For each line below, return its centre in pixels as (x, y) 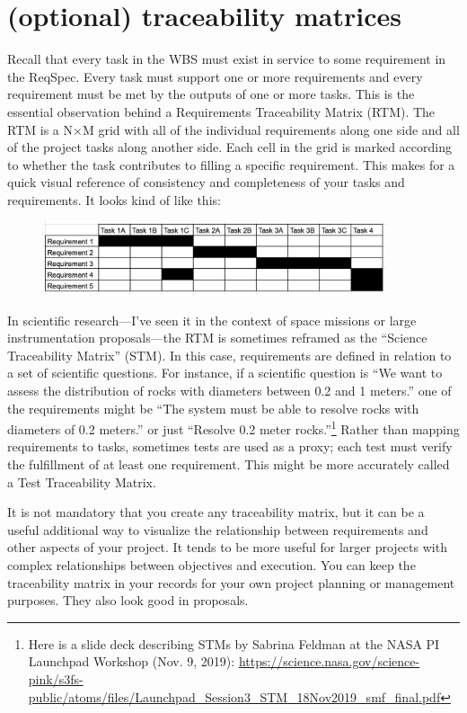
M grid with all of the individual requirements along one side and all (271, 129)
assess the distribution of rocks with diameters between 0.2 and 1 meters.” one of (229, 391)
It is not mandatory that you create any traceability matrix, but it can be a (216, 512)
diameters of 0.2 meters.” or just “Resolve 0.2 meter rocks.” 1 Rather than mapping (233, 428)
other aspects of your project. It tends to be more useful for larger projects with (227, 547)
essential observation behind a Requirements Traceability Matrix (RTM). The (221, 111)
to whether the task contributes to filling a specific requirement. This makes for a (231, 164)
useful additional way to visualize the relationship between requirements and (218, 529)
